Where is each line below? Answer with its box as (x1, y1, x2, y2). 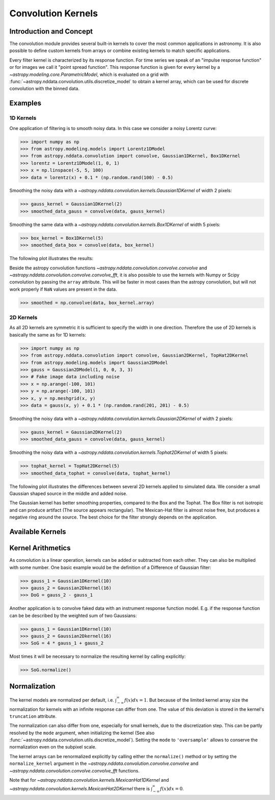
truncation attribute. (9, 713, 57, 719)
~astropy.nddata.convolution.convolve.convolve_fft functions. (9, 767, 140, 773)
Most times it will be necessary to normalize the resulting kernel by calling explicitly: (9, 653, 186, 660)
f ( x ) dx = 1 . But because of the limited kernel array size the (124, 696, 249, 703)
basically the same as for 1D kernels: (9, 331, 87, 338)
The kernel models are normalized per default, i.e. (9, 696, 115, 703)
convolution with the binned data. (9, 86, 80, 92)
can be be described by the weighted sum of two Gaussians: (9, 612, 137, 618)
